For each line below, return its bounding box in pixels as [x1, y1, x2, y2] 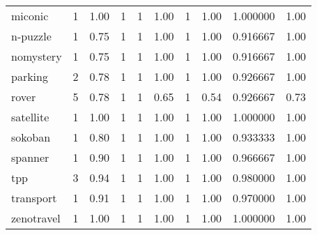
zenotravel [11, 210, 61, 226]
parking [11, 68, 48, 84]
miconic [11, 8, 49, 24]
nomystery [11, 48, 62, 64]
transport [11, 190, 57, 206]
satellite [11, 109, 49, 125]
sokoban [11, 129, 51, 145]
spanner [11, 149, 49, 165]
